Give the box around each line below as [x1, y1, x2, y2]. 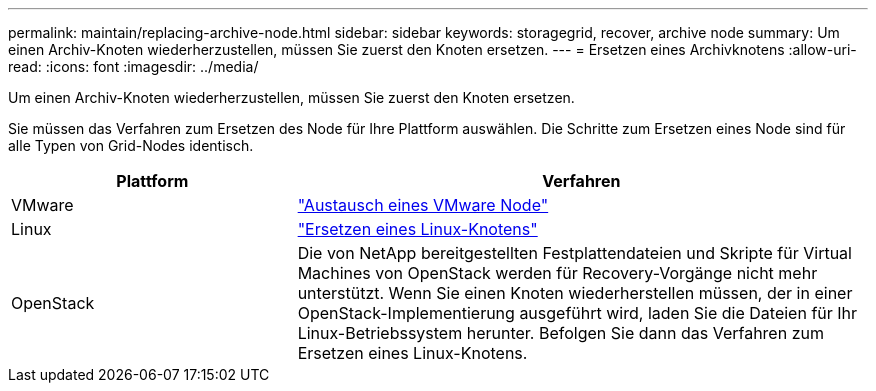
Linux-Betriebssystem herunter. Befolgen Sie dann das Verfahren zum [297, 323, 824, 343]
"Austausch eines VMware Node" [297, 195, 549, 215]
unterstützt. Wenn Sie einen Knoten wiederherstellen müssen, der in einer [297, 283, 853, 303]
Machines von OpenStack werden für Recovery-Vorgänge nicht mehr [297, 263, 818, 283]
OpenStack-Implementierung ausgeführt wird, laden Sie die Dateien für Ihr [297, 303, 858, 323]
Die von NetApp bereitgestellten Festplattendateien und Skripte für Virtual [297, 243, 852, 263]
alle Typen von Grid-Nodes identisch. [8, 137, 254, 154]
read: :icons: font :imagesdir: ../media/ [8, 58, 259, 75]
